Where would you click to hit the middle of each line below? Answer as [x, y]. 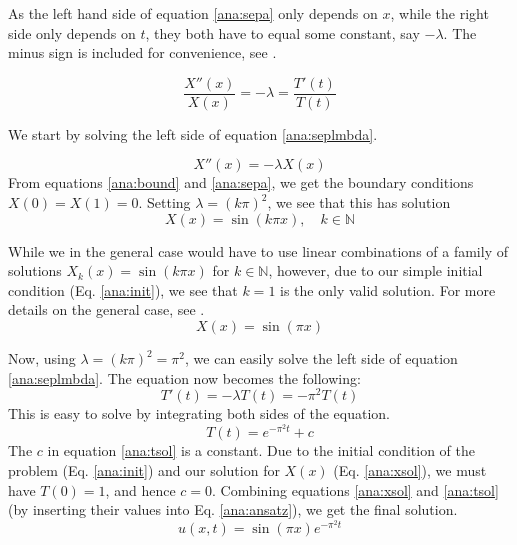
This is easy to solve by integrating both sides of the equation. [199, 413]
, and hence [140, 489]
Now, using [42, 358]
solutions [35, 270]
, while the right [439, 13]
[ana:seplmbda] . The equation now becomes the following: [184, 377]
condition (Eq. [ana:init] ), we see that [123, 289]
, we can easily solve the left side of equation [321, 358]
